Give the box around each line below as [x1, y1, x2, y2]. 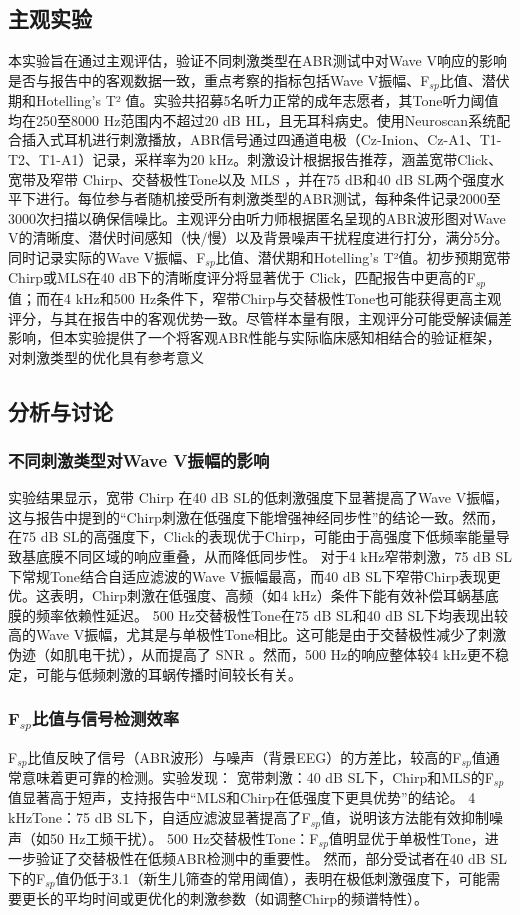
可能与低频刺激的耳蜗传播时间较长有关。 [35, 663, 302, 684]
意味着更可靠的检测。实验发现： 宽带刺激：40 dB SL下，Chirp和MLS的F [21, 767, 494, 787]
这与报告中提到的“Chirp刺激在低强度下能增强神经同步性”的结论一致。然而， [8, 506, 505, 527]
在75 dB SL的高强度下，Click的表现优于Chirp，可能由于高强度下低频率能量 [8, 526, 496, 547]
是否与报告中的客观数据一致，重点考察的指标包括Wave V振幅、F [8, 69, 430, 90]
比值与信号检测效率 [31, 706, 180, 731]
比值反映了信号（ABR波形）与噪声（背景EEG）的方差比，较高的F [27, 746, 462, 767]
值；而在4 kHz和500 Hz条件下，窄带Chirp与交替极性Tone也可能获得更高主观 [8, 287, 502, 308]
